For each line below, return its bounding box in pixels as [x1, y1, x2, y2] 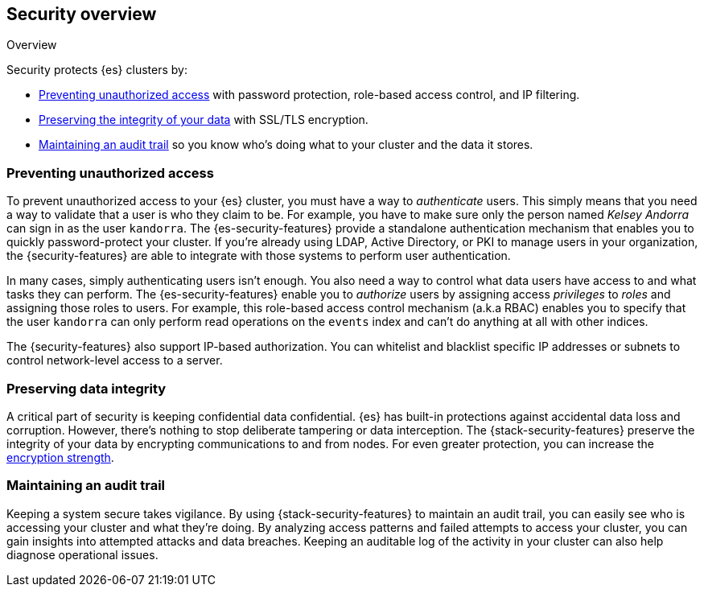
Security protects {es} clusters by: [6, 63, 187, 77]
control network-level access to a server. [6, 353, 223, 368]
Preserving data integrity [6, 380, 167, 397]
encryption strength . [6, 450, 114, 464]
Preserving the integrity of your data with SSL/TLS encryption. [39, 113, 368, 127]
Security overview [6, 4, 157, 24]
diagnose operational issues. [6, 547, 159, 562]
